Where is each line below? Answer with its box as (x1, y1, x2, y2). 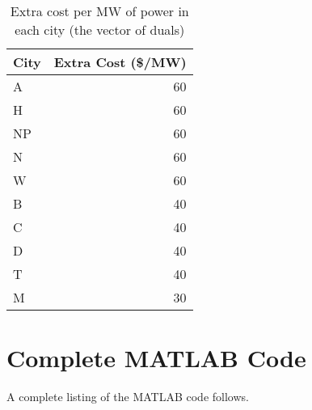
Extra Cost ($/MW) (53, 53, 187, 71)
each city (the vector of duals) (15, 20, 185, 39)
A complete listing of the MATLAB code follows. (6, 388, 249, 405)
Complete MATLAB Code (6, 341, 306, 374)
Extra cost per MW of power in (10, 2, 189, 20)
